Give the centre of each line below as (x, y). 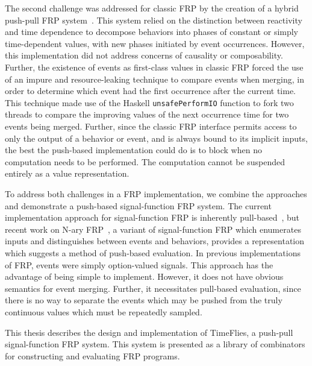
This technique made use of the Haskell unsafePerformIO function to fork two (149, 102)
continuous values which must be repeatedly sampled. (104, 311)
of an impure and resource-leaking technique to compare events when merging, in (154, 79)
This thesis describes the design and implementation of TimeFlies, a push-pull (149, 332)
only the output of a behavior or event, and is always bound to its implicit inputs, (156, 138)
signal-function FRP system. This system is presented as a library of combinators (155, 344)
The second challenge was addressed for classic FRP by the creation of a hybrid (152, 8)
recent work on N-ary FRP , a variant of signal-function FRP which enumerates (153, 229)
